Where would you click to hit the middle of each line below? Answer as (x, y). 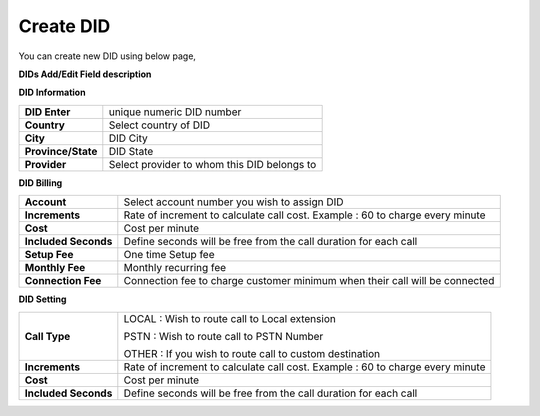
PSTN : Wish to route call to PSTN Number (223, 336)
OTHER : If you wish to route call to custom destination (252, 353)
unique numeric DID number (175, 112)
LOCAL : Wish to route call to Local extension (230, 318)
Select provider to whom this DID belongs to (212, 164)
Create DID (64, 26)
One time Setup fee (169, 255)
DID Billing (40, 182)
